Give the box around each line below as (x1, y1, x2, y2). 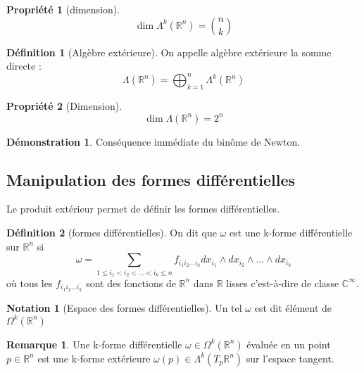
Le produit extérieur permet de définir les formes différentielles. (6, 201, 280, 216)
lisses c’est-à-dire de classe (226, 275, 339, 290)
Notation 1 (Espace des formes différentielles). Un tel (6, 300, 242, 315)
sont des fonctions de (86, 275, 176, 290)
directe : (6, 58, 42, 73)
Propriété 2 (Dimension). (6, 99, 123, 113)
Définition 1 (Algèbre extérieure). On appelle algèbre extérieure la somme (6, 44, 332, 59)
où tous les (6, 275, 53, 290)
